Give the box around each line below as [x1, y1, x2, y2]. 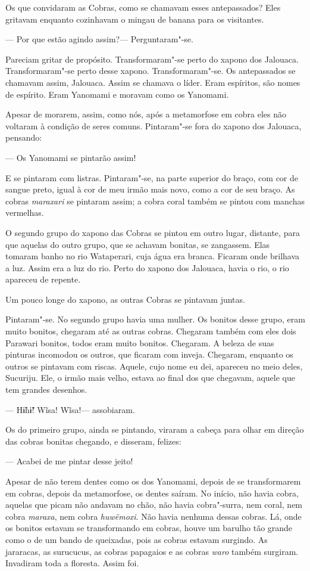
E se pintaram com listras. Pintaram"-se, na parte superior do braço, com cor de [5, 171, 299, 184]
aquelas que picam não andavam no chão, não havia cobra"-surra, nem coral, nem [5, 498, 303, 511]
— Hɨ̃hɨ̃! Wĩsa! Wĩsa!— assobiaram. [5, 403, 135, 415]
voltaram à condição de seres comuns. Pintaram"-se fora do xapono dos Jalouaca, [5, 119, 302, 132]
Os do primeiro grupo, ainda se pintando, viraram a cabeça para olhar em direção [5, 423, 304, 436]
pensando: [5, 131, 42, 144]
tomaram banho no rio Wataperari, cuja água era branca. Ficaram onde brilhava [5, 250, 300, 262]
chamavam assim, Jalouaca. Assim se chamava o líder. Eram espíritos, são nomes [5, 76, 300, 88]
